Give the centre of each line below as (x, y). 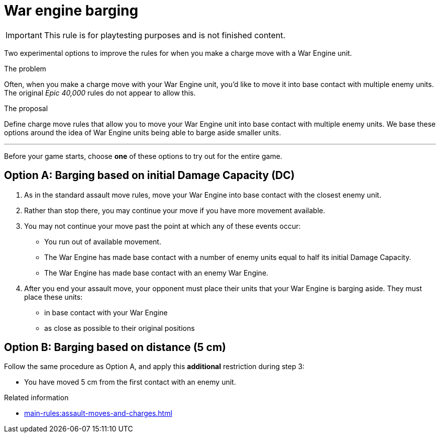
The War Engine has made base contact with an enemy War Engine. (156, 273)
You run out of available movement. (103, 241)
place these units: (53, 297)
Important (24, 35)
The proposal (26, 108)
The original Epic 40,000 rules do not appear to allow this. (100, 93)
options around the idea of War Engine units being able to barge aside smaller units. (143, 132)
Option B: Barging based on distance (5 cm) (115, 347)
